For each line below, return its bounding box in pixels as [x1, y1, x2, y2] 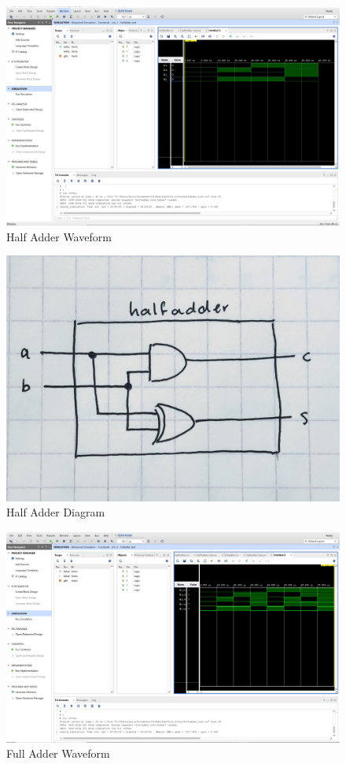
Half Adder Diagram [6, 504, 105, 520]
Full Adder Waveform [6, 745, 110, 762]
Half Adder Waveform [6, 228, 112, 244]
